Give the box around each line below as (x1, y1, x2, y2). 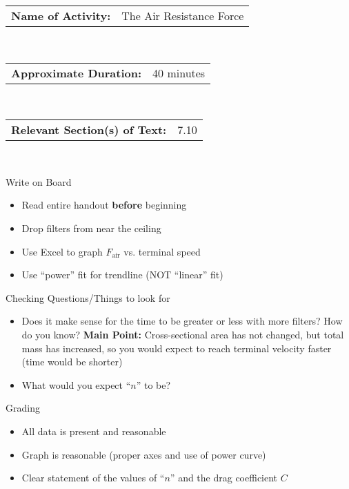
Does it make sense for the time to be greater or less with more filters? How (21, 314, 343, 328)
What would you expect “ (21, 377, 131, 392)
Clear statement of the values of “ (21, 470, 165, 485)
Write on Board (6, 174, 72, 189)
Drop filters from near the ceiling (21, 220, 161, 235)
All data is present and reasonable (21, 423, 166, 438)
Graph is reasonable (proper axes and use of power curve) (21, 447, 266, 461)
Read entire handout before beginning (21, 198, 187, 212)
